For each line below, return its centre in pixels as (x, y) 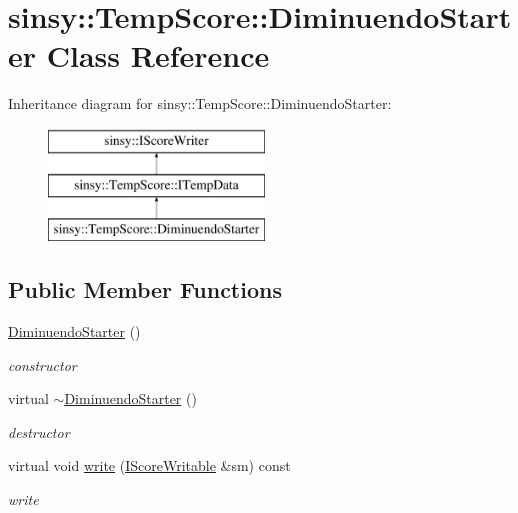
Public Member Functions (145, 289)
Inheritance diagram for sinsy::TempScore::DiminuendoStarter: (200, 103)
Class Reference (158, 55)
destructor (39, 431)
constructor (42, 364)
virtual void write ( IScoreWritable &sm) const (149, 465)
